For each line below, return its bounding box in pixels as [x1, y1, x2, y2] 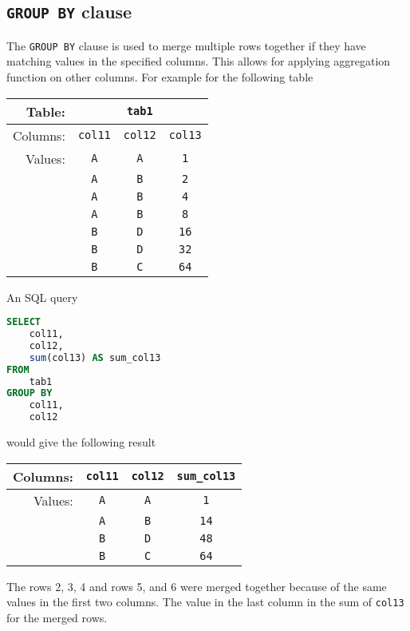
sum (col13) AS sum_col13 [29, 351, 161, 363]
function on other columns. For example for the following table [6, 69, 313, 85]
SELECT [6, 316, 41, 328]
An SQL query [6, 288, 78, 305]
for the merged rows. [6, 609, 108, 625]
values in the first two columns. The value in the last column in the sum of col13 [6, 593, 404, 610]
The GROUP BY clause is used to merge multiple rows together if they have [6, 37, 366, 54]
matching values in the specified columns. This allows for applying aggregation [6, 53, 391, 69]
